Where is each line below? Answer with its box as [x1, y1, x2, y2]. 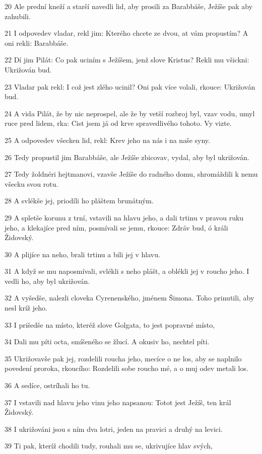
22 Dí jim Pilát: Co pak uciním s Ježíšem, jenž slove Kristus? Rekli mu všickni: [5, 54, 249, 65]
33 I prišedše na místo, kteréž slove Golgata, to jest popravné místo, [5, 319, 215, 330]
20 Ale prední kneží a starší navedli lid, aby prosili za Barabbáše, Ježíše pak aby [5, 1, 253, 11]
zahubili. [5, 11, 31, 21]
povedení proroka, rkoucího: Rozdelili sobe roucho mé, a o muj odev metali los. [5, 363, 248, 373]
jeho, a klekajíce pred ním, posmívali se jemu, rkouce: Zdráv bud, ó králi [5, 222, 228, 233]
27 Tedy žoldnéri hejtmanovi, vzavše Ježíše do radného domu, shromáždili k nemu [5, 169, 258, 179]
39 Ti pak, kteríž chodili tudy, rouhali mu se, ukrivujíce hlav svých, [5, 440, 213, 451]
